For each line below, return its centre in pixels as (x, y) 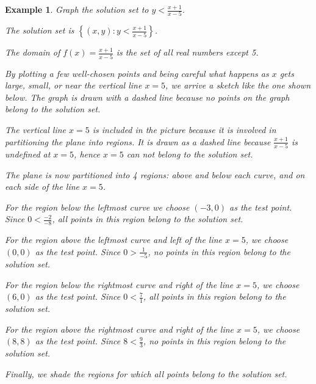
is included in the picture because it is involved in (184, 129)
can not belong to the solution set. (190, 154)
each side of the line (42, 187)
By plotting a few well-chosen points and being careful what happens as (137, 73)
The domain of (33, 52)
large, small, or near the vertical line (74, 85)
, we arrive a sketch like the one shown (238, 85)
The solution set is (40, 30)
